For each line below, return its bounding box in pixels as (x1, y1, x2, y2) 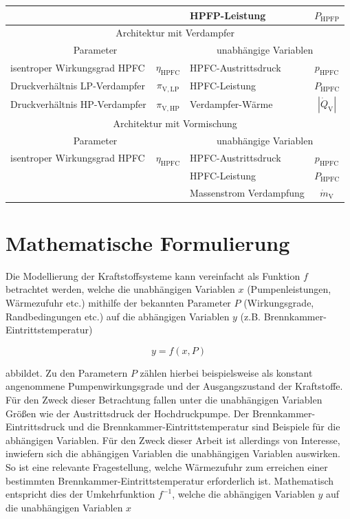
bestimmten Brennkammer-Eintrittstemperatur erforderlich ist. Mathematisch (6, 473, 334, 487)
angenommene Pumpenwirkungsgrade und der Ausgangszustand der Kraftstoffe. (6, 379, 343, 393)
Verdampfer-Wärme (190, 97, 273, 111)
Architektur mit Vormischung (113, 116, 237, 131)
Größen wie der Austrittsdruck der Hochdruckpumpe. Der (6, 406, 250, 420)
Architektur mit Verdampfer (116, 25, 234, 40)
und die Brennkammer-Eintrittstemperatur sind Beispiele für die (67, 419, 340, 434)
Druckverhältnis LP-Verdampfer (10, 78, 146, 92)
